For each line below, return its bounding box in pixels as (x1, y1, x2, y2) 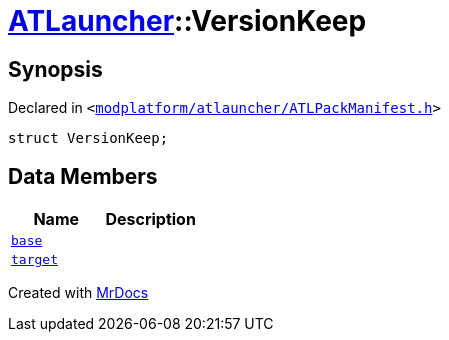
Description (105, 209, 196, 230)
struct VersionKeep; (8, 130, 169, 147)
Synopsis (8, 56, 103, 82)
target (11, 252, 58, 268)
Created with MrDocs (8, 284, 149, 302)
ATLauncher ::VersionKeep (8, 4, 367, 38)
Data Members (8, 163, 158, 189)
